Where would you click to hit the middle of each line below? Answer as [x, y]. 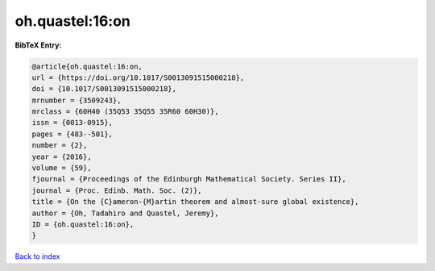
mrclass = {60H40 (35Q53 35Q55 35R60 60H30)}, [125, 112]
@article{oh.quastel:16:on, [87, 66]
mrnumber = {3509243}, [77, 100]
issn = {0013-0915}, [72, 123]
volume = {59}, [62, 168]
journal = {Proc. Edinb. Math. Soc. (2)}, [117, 190]
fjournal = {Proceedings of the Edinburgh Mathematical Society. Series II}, [189, 179]
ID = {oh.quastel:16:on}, [83, 225]
